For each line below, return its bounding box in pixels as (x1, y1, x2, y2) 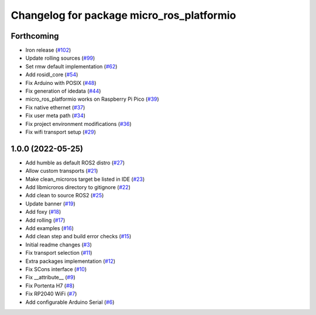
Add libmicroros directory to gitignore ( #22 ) (25, 184, 131, 191)
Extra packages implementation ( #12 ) (25, 258, 116, 265)
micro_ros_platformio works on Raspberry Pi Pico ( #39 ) (25, 95, 159, 102)
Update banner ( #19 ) (25, 200, 75, 207)
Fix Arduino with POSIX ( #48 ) (25, 79, 97, 86)
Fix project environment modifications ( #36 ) (25, 120, 132, 127)
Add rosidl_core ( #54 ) (25, 71, 78, 78)
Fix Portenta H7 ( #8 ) (25, 282, 75, 289)
